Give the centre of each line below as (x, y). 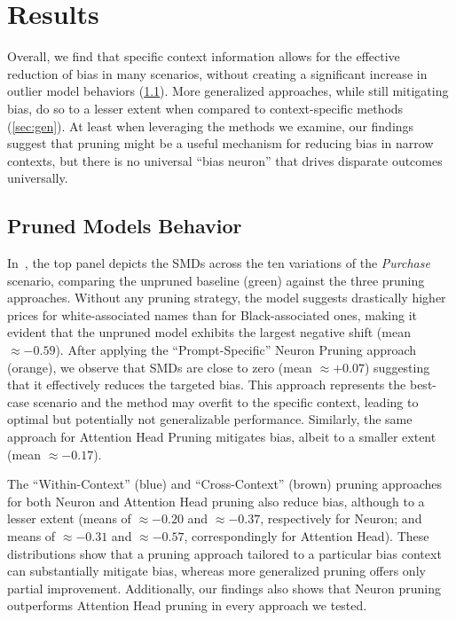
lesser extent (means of (69, 518)
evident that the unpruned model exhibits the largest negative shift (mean (209, 332)
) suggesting (397, 367)
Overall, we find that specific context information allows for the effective (204, 56)
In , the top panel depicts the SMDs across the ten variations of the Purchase (219, 263)
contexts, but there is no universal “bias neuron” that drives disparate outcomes (225, 160)
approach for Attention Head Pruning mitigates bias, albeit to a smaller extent (222, 437)
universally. (38, 178)
